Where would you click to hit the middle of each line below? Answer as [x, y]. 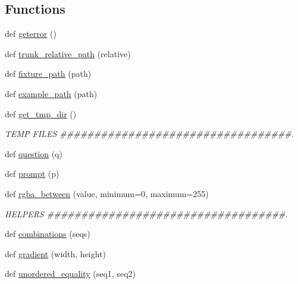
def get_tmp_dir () [41, 113]
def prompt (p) [32, 174]
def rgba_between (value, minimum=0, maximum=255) [107, 193]
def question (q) [34, 153]
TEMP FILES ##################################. [149, 134]
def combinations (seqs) [48, 234]
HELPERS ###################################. [146, 213]
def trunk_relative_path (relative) [68, 53]
